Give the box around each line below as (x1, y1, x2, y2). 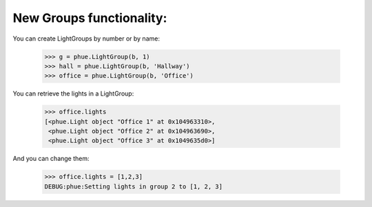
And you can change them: (12, 155, 90, 163)
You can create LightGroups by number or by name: (12, 34, 160, 43)
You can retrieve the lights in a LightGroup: (12, 89, 134, 98)
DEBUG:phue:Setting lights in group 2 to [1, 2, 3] (44, 182, 223, 190)
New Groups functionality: (12, 10, 167, 25)
